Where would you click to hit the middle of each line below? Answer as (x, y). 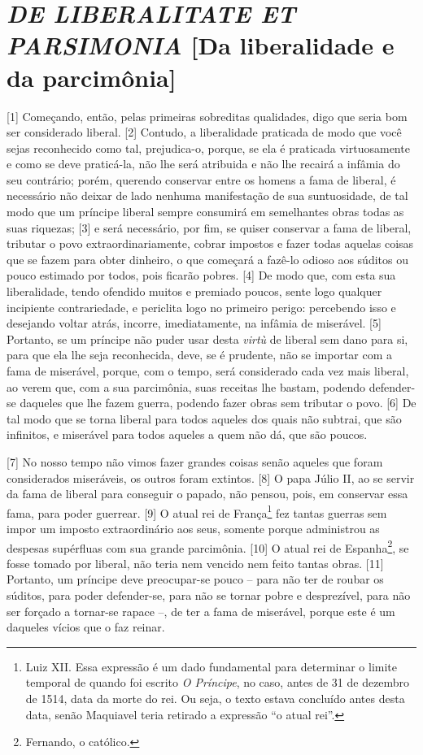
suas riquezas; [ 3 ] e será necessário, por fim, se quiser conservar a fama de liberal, (209, 227)
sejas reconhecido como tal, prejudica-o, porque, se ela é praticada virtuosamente (208, 148)
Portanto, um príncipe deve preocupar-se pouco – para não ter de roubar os (195, 579)
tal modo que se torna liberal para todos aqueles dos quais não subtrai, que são (204, 418)
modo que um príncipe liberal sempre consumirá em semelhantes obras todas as (205, 212)
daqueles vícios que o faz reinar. (86, 627)
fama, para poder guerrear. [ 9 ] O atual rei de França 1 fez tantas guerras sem (197, 511)
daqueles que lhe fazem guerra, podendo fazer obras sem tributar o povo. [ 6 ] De (218, 403)
